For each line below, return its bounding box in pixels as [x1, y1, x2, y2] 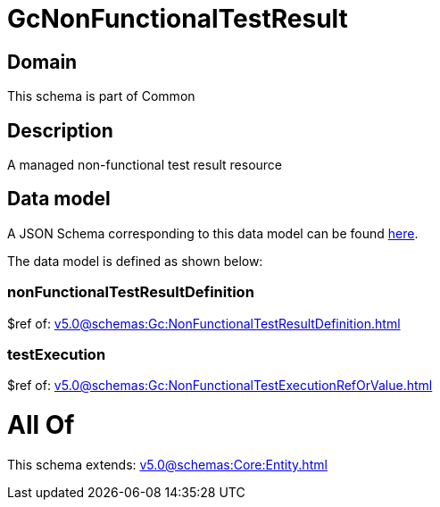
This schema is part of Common [7, 88, 195, 104]
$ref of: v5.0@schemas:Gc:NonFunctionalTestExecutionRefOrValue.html [7, 378, 433, 394]
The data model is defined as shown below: [7, 253, 263, 269]
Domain [7, 50, 78, 73]
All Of [7, 410, 75, 441]
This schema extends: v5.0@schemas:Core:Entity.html [7, 456, 328, 472]
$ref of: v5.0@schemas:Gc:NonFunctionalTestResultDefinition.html [7, 315, 401, 331]
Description [7, 119, 113, 142]
